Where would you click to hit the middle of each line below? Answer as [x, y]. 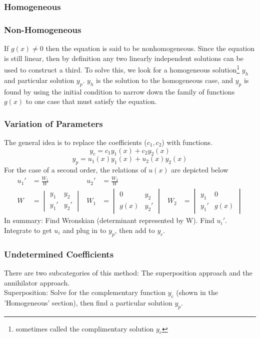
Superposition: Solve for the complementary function [85, 292]
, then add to [135, 230]
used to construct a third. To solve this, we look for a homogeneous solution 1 [122, 69]
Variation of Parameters [53, 123]
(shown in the [197, 292]
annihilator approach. [37, 282]
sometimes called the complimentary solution [85, 328]
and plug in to [84, 230]
